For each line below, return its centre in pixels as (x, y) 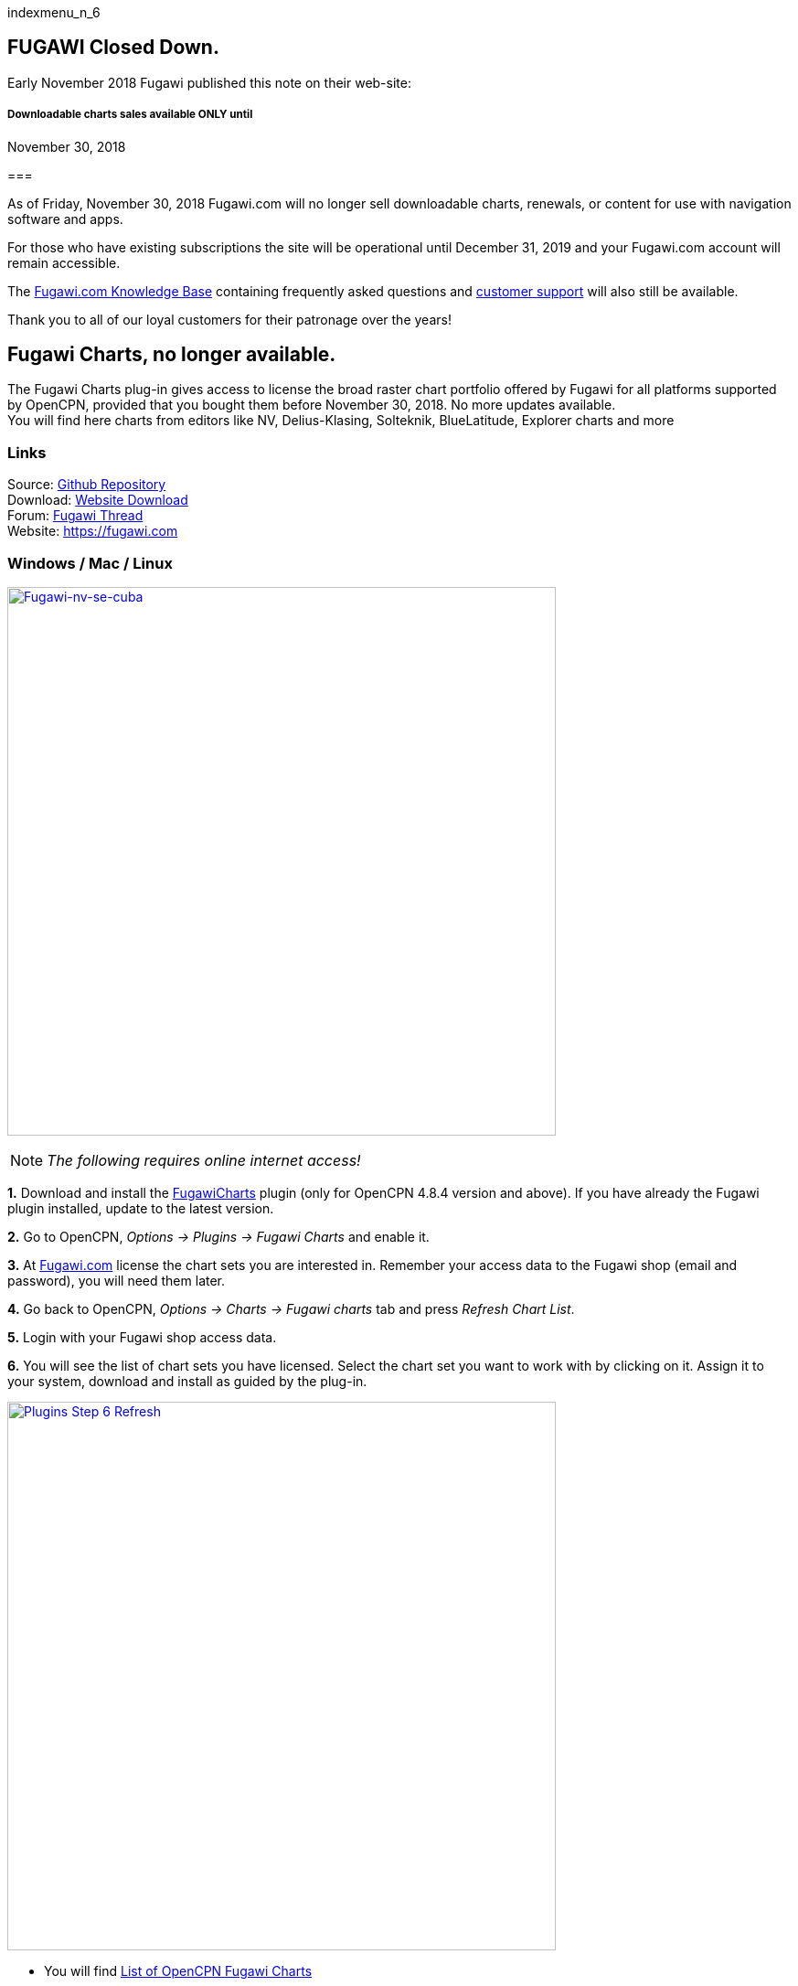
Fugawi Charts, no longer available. (172, 355)
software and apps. (65, 219)
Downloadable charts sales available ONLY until (130, 115)
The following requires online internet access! (204, 1160)
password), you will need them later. (117, 1280)
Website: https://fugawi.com (93, 531)
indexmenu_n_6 (54, 12)
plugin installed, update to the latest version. (141, 1208)
